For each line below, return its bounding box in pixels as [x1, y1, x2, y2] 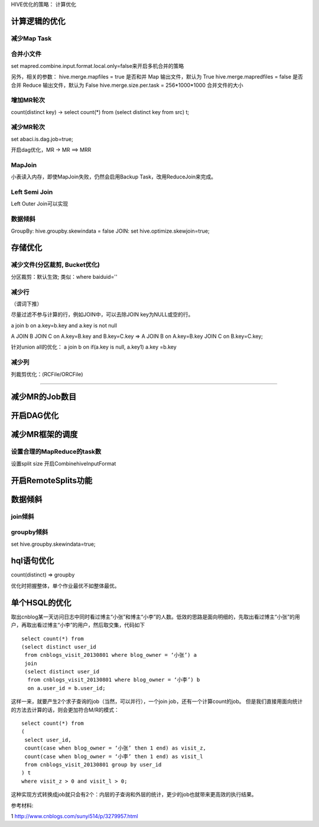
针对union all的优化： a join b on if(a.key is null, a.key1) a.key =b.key [11, 343, 177, 351]
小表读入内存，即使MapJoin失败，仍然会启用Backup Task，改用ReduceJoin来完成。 [11, 173, 217, 180]
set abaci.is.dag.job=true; [11, 135, 73, 142]
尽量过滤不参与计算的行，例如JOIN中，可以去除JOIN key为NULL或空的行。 [11, 311, 194, 318]
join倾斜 [11, 512, 34, 520]
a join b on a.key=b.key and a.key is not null [11, 322, 118, 329]
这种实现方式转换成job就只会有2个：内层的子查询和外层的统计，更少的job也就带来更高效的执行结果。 [11, 791, 257, 798]
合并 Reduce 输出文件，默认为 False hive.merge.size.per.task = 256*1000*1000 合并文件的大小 [11, 82, 243, 89]
